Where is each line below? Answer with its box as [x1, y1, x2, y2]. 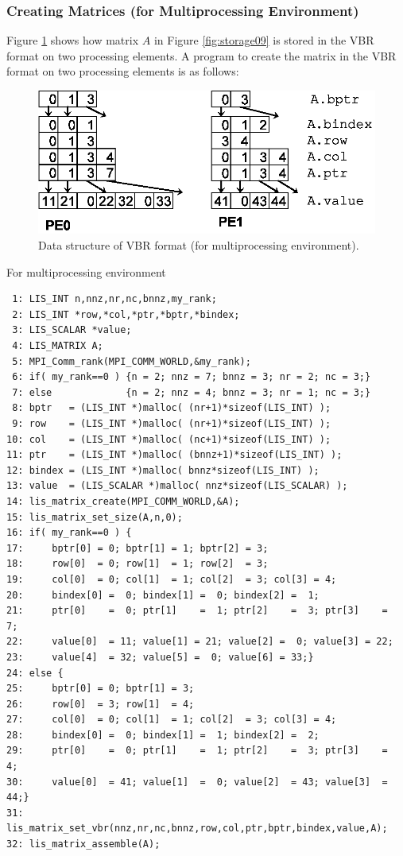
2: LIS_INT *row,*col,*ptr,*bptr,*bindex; [12, 308, 240, 320]
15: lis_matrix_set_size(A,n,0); [6, 511, 183, 523]
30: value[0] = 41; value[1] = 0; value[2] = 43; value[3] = [6, 776, 388, 788]
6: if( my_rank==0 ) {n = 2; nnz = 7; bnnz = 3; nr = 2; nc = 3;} [12, 371, 371, 383]
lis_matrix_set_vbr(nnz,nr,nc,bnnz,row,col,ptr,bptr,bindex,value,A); [6, 823, 388, 835]
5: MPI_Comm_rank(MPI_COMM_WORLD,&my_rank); [12, 355, 251, 367]
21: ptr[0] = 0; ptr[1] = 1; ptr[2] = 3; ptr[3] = [6, 605, 388, 617]
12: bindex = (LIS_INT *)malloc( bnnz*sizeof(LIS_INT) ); [6, 464, 320, 476]
